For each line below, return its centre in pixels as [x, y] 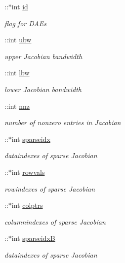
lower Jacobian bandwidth [43, 89]
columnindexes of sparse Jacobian [55, 221]
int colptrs [27, 205]
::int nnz [17, 106]
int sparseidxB [33, 238]
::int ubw [18, 40]
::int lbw [17, 73]
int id [20, 6]
